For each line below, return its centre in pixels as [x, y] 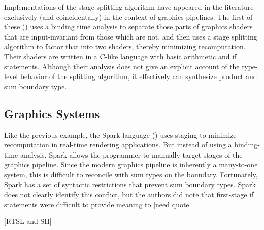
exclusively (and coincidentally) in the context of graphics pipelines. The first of [128, 16]
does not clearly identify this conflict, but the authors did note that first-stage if [129, 194]
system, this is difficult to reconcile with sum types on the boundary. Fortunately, [131, 174]
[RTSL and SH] [28, 221]
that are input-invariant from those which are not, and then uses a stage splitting [131, 36]
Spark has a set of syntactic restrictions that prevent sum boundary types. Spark [130, 184]
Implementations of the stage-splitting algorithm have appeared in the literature [129, 7]
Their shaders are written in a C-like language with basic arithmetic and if [120, 56]
